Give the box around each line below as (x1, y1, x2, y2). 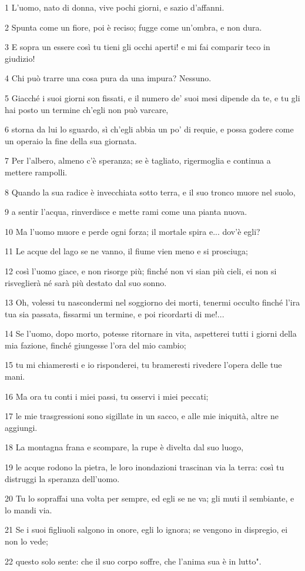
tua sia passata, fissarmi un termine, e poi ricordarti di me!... (5, 307, 224, 320)
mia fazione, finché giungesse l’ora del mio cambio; (5, 338, 186, 351)
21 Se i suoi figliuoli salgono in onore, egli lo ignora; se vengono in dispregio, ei (5, 523, 288, 536)
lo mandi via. (5, 503, 52, 516)
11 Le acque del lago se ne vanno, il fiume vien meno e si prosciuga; (5, 245, 248, 257)
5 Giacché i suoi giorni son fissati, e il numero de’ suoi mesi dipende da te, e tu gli (5, 91, 300, 104)
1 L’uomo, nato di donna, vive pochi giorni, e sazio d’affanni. (5, 1, 224, 13)
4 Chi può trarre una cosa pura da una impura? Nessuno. (5, 72, 212, 84)
